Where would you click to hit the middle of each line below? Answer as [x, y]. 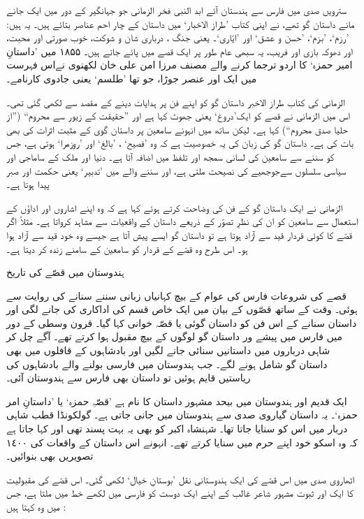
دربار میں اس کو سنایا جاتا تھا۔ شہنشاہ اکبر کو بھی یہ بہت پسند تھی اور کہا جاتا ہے [177, 429]
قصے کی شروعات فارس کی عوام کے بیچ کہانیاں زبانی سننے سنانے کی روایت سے [176, 295]
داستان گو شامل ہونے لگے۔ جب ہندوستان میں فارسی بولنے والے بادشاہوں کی [167, 364]
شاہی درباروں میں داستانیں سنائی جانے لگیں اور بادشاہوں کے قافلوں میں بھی [168, 350]
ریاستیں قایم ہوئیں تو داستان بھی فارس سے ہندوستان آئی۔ [129, 378]
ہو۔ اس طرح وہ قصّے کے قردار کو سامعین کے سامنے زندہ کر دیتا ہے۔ [127, 248]
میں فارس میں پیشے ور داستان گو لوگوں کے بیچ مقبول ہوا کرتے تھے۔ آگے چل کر [174, 336]
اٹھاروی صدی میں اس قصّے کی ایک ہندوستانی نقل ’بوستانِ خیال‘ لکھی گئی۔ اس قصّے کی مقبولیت [181, 479]
